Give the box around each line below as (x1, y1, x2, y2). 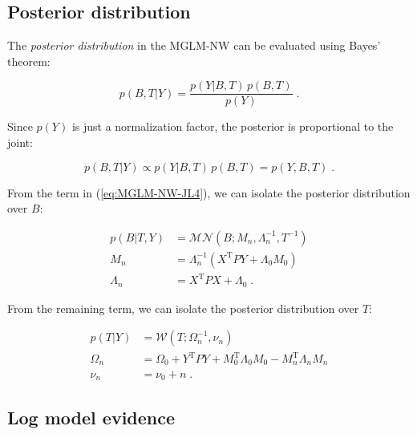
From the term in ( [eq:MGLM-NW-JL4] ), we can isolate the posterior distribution (7, 184, 411, 201)
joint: (7, 134, 33, 151)
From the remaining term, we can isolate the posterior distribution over (7, 299, 359, 316)
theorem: (7, 52, 51, 69)
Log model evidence (7, 405, 176, 430)
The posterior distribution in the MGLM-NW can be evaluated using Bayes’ (7, 37, 381, 54)
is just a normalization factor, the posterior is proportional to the (71, 118, 394, 135)
